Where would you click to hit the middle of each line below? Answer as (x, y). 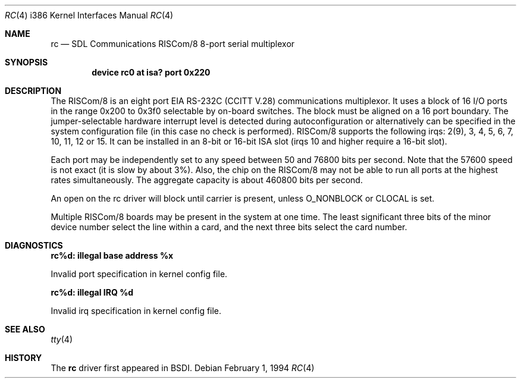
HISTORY (23, 358)
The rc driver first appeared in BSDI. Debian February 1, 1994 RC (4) (183, 368)
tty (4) (62, 339)
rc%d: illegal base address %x (112, 255)
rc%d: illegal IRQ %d (92, 292)
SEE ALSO (25, 329)
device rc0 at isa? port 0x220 (151, 72)
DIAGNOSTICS (34, 245)
